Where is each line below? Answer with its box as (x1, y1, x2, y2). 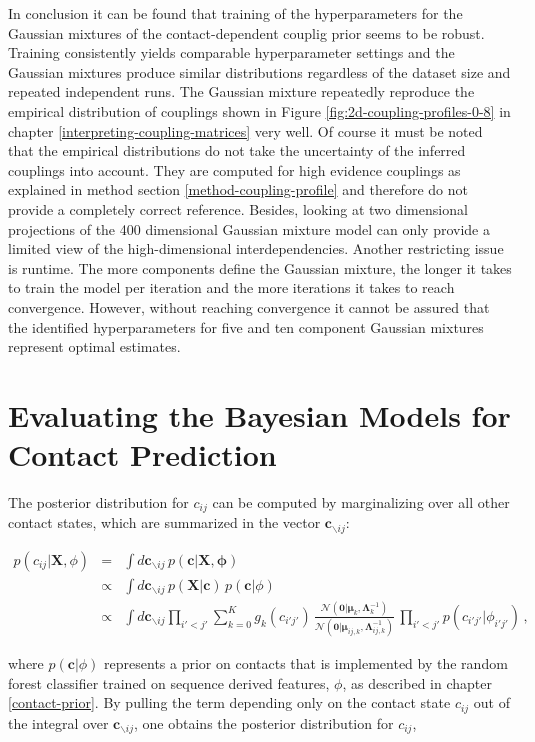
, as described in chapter (342, 672, 492, 693)
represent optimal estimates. (8, 336, 181, 357)
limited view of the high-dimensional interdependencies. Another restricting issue (8, 238, 504, 259)
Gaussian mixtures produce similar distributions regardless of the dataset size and (8, 61, 511, 82)
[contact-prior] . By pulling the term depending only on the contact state (8, 692, 451, 713)
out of (473, 692, 510, 713)
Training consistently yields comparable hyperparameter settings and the (8, 42, 455, 63)
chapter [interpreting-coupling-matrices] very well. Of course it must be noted (8, 120, 483, 141)
